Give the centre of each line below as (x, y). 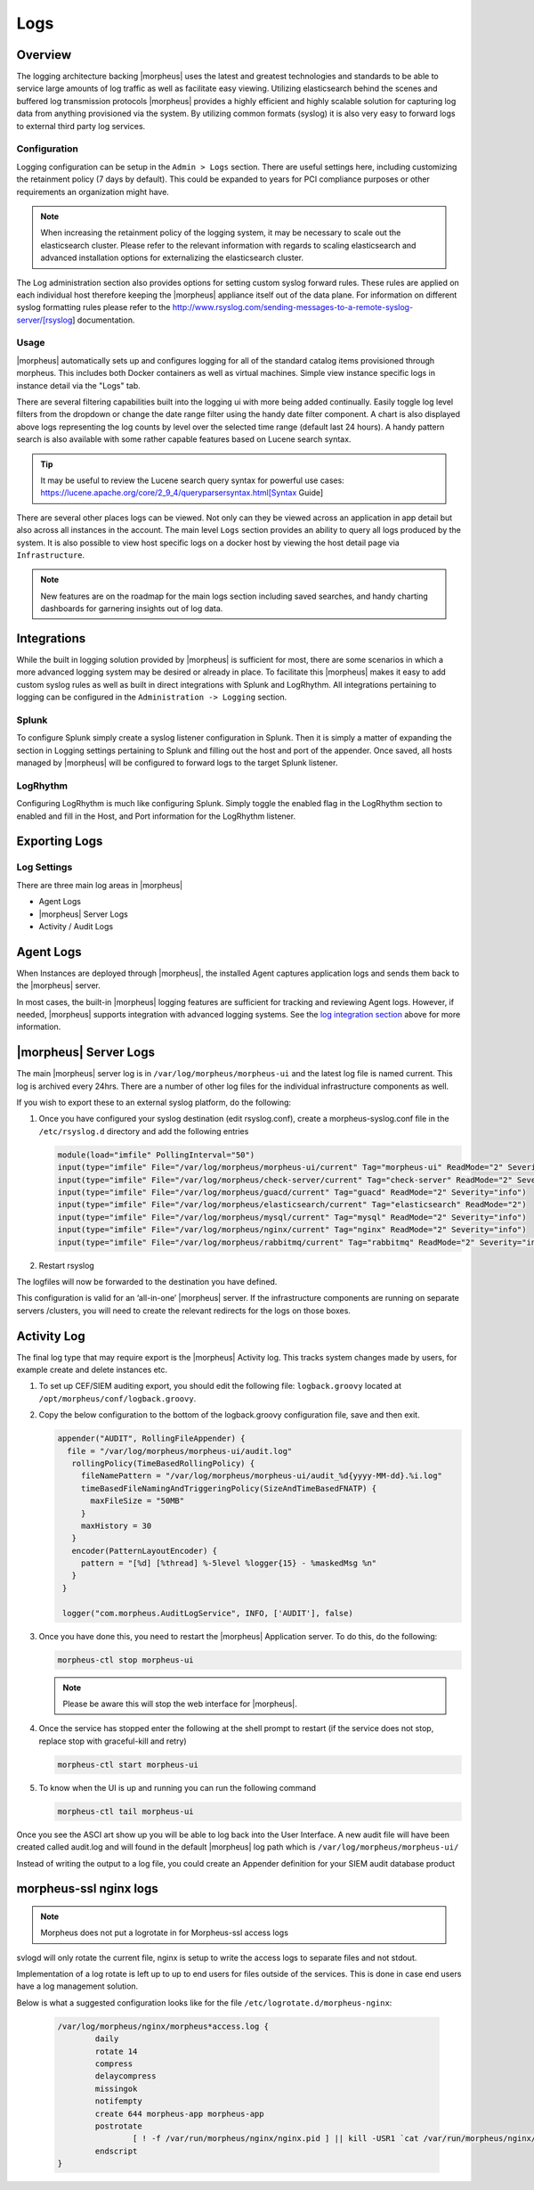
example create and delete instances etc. (92, 1370)
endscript (116, 2151)
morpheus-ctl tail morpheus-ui (126, 1811)
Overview (44, 55)
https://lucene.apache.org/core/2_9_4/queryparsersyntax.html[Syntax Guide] (182, 493)
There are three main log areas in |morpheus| (99, 885)
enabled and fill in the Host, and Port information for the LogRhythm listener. (156, 816)
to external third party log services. (81, 126)
